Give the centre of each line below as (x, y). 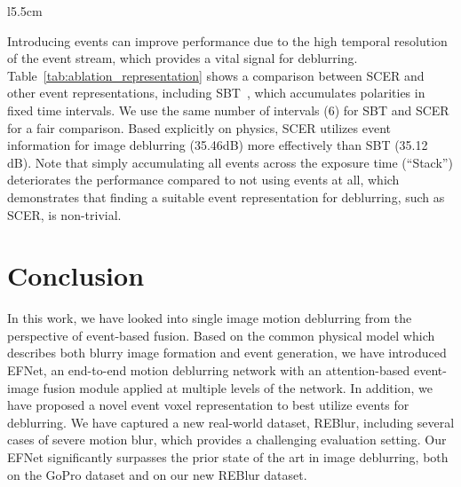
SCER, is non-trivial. (64, 214)
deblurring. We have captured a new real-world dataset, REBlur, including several (231, 422)
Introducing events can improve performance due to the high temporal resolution (227, 40)
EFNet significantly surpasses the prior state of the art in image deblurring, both (228, 457)
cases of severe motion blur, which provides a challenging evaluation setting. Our (227, 440)
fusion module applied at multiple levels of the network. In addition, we (238, 387)
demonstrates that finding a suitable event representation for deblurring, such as (226, 196)
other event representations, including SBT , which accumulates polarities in (216, 93)
